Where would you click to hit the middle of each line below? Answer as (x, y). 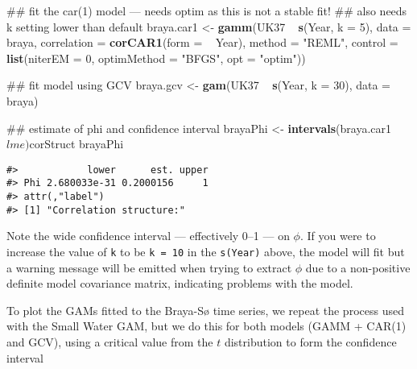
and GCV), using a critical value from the (110, 342)
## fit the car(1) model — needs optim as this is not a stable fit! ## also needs (207, 10)
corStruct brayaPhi (76, 144)
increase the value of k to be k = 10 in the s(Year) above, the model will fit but (206, 251)
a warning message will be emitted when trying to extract (149, 267)
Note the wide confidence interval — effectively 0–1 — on (148, 236)
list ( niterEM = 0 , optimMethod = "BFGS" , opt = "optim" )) (156, 58)
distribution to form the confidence (310, 342)
